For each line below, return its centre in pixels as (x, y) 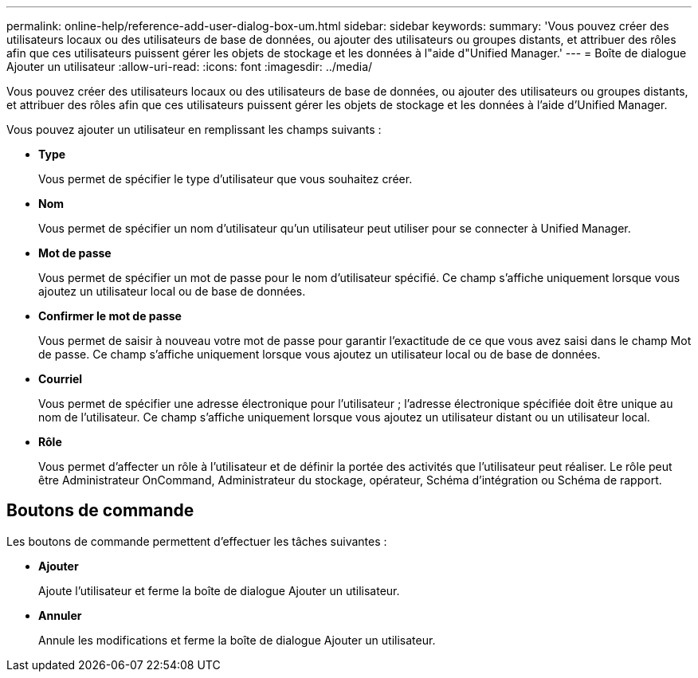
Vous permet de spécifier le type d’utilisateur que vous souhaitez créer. (225, 179)
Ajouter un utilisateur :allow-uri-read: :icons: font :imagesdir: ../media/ (190, 67)
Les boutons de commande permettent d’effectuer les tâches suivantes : (197, 541)
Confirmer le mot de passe (110, 316)
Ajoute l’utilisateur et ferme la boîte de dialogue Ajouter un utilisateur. (219, 590)
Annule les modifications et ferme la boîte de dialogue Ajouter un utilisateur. (237, 640)
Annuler (60, 615)
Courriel (61, 379)
